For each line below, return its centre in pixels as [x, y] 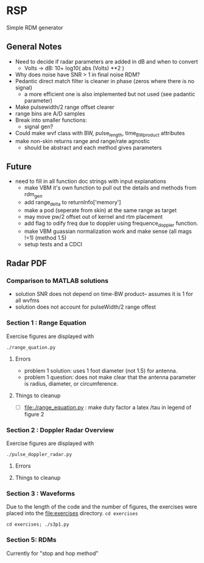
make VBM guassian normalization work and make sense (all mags [108, 231]
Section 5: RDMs [31, 540]
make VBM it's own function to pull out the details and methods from [110, 188]
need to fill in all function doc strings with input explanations [90, 182]
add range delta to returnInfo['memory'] [72, 203]
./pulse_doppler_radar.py [39, 455]
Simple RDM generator [35, 28]
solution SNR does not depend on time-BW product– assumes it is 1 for [104, 294]
